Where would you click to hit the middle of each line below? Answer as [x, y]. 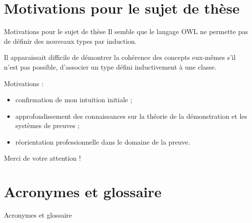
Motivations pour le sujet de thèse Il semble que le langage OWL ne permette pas [126, 31]
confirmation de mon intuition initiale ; [74, 100]
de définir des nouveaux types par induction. [70, 41]
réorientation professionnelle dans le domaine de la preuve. [103, 141]
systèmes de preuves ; [48, 125]
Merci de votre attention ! [42, 158]
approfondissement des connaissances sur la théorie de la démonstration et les [131, 116]
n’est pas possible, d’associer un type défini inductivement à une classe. [110, 66]
